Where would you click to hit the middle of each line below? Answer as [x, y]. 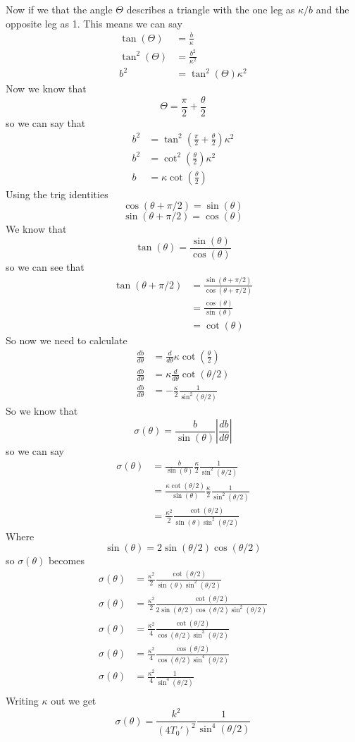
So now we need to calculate [67, 340]
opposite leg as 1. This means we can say [94, 23]
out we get [74, 701]
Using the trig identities [57, 194]
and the [332, 9]
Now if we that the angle [59, 9]
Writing [22, 701]
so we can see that [45, 266]
